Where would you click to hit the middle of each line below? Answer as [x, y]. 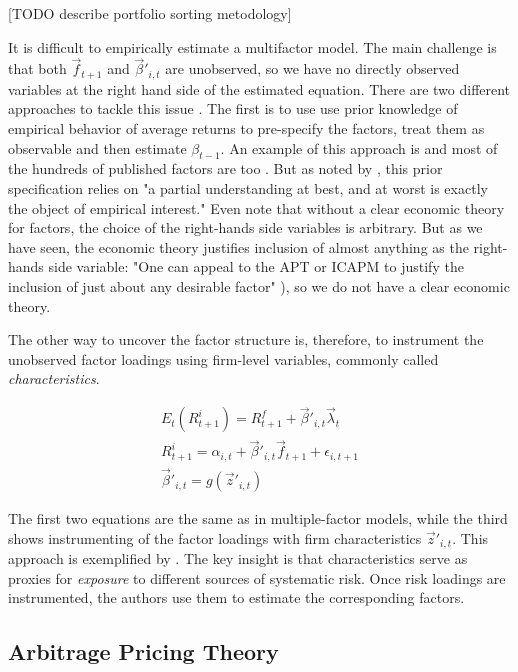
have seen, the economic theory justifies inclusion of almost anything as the [238, 246]
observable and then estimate [97, 147]
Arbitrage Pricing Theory [143, 651]
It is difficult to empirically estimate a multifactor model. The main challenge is [252, 46]
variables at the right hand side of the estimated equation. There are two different [259, 88]
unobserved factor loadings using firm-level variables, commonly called [223, 358]
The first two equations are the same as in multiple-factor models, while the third [258, 518]
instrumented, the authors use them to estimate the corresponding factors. [236, 597]
